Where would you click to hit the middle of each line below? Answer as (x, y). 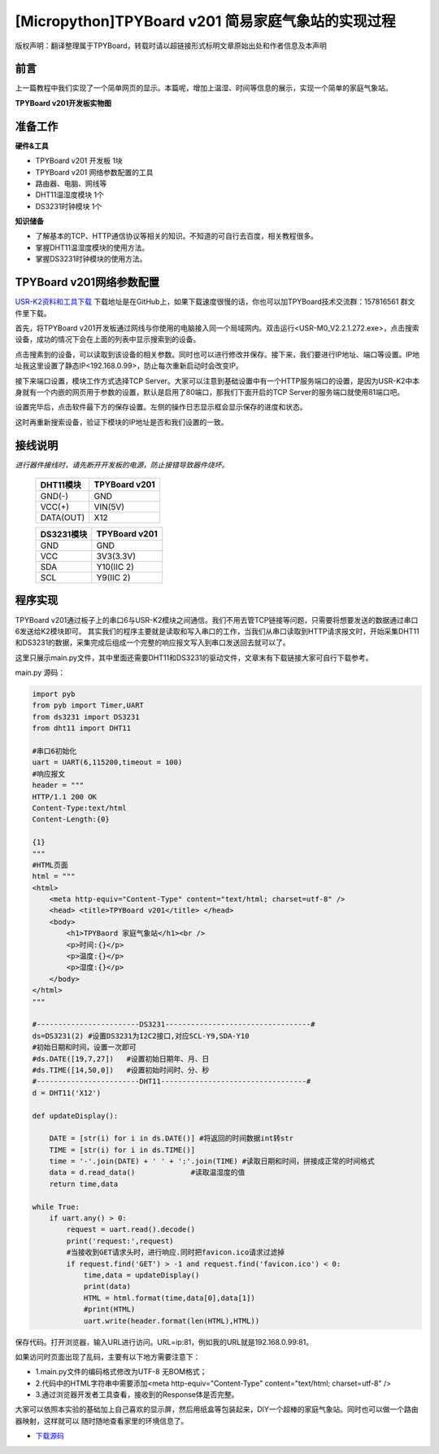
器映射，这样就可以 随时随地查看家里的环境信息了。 (102, 1421)
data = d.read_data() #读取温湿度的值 (147, 1173)
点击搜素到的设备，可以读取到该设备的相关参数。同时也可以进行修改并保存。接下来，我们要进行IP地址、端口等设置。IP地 (217, 354)
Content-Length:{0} (71, 819)
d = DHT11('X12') (67, 1093)
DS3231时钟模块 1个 (69, 206)
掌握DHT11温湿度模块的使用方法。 (92, 247)
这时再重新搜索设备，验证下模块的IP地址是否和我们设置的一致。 (122, 422)
